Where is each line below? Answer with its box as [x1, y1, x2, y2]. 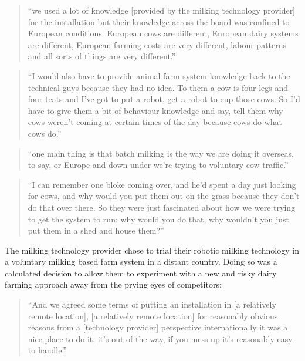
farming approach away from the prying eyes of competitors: [5, 278, 222, 291]
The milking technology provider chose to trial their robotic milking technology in [5, 244, 299, 256]
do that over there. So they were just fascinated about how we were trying [28, 201, 296, 213]
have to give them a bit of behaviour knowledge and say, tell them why [28, 104, 283, 116]
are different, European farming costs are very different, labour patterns [28, 38, 287, 50]
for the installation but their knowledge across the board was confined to [28, 15, 290, 28]
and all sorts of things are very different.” [28, 50, 176, 62]
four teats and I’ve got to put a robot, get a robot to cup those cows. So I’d [28, 93, 300, 105]
